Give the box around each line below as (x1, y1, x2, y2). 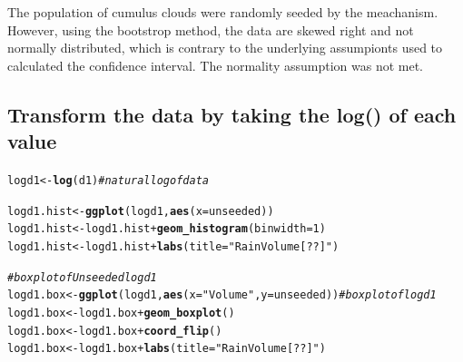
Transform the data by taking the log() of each (7, 100, 457, 128)
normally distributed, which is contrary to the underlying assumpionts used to (7, 38, 443, 57)
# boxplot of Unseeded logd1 (7, 270, 157, 284)
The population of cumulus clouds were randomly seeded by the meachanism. (7, 3, 438, 21)
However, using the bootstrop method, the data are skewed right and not (7, 20, 414, 39)
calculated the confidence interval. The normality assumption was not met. (7, 55, 424, 74)
